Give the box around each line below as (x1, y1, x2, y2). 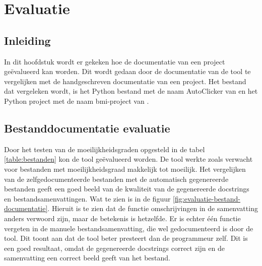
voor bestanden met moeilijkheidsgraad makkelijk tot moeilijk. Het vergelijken (4, 163, 246, 174)
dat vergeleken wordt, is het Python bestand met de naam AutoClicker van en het (4, 86, 258, 96)
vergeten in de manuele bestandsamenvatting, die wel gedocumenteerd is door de (4, 223, 253, 233)
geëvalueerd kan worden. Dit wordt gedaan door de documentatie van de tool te (4, 66, 251, 77)
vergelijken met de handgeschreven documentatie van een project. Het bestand (4, 76, 246, 86)
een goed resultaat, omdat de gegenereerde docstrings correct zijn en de (4, 242, 225, 253)
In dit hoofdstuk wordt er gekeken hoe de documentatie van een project (4, 56, 225, 66)
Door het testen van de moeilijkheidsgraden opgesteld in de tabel (4, 144, 205, 154)
